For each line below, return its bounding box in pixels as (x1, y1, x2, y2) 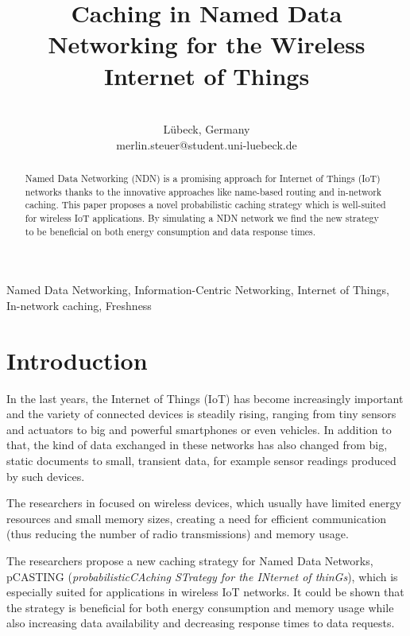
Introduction (6, 343, 148, 376)
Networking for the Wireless (48, 28, 366, 60)
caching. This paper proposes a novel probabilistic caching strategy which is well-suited (25, 198, 386, 211)
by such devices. (6, 467, 85, 484)
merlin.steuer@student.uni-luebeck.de (116, 136, 297, 153)
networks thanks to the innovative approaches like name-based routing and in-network (25, 184, 382, 198)
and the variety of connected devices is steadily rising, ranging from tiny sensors (6, 405, 396, 422)
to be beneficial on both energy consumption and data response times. (25, 224, 316, 238)
